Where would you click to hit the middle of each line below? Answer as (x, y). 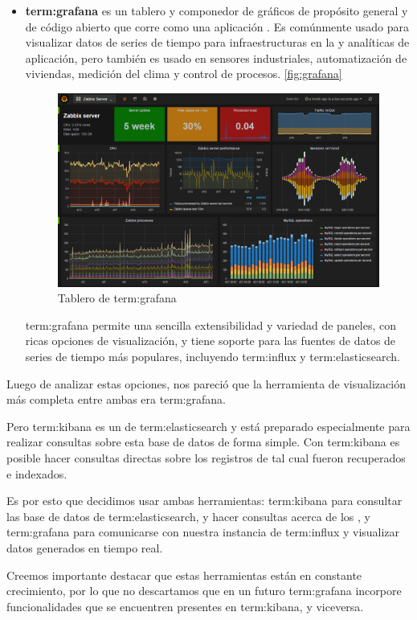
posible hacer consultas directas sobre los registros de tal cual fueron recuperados (206, 458)
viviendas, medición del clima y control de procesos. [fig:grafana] (184, 74)
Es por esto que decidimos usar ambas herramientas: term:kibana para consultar (204, 501)
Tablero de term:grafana (117, 298)
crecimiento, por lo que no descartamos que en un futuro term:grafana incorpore (204, 591)
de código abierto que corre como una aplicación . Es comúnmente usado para (217, 26)
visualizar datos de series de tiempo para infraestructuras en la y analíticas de (217, 42)
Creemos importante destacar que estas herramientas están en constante (184, 575)
